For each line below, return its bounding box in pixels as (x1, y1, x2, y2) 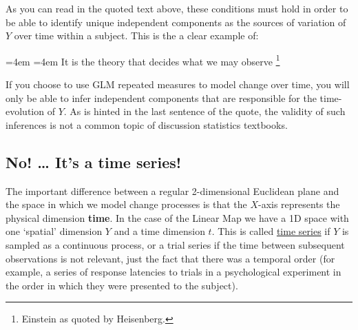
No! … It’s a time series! (6, 151, 182, 172)
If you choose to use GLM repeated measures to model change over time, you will (6, 77, 350, 92)
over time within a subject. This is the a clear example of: (14, 28, 259, 43)
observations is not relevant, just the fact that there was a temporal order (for (6, 251, 335, 265)
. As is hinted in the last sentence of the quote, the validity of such (63, 104, 346, 118)
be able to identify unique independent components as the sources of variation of (6, 14, 346, 29)
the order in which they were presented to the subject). (6, 278, 238, 292)
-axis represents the (258, 197, 340, 212)
